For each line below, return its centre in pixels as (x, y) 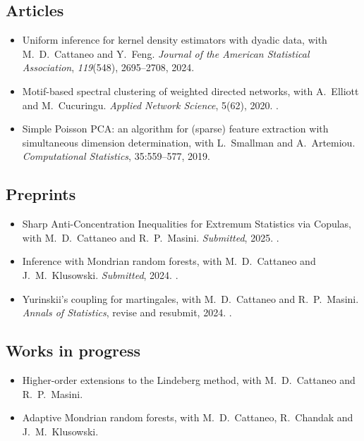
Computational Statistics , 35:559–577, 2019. (116, 156)
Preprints (41, 194)
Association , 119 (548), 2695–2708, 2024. (108, 67)
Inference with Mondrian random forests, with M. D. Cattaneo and (169, 261)
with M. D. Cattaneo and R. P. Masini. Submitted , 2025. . (151, 237)
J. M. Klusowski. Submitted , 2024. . (100, 274)
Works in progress (73, 350)
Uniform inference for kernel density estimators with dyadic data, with (175, 40)
